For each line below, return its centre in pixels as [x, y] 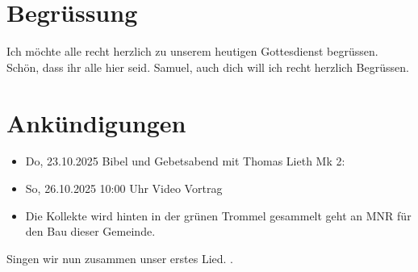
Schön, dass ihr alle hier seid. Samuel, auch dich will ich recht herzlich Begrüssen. [208, 67]
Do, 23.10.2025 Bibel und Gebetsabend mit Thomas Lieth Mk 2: [185, 161]
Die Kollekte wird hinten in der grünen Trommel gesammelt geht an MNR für [218, 215]
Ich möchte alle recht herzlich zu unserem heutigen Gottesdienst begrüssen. [192, 51]
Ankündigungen [96, 122]
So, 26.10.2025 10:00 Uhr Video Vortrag [124, 188]
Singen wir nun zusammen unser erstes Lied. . [120, 258]
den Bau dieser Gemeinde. [90, 231]
